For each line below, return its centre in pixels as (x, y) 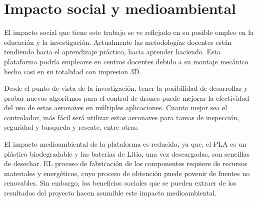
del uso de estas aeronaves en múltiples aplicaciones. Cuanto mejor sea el (116, 107)
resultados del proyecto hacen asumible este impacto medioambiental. (110, 193)
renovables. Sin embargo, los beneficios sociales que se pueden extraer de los (120, 183)
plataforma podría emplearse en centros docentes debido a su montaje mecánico (126, 61)
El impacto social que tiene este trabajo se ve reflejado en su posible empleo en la (129, 32)
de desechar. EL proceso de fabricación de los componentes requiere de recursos (126, 163)
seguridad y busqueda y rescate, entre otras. (71, 127)
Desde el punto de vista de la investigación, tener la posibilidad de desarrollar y (126, 88)
